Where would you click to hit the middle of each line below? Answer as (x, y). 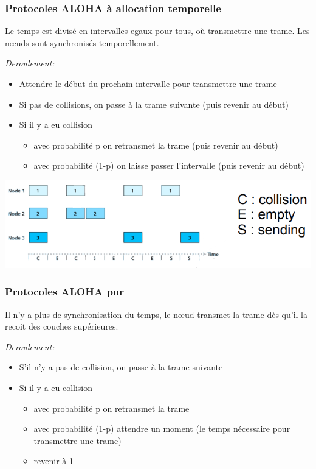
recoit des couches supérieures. (62, 326)
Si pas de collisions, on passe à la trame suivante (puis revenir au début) (154, 104)
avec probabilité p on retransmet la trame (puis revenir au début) (156, 145)
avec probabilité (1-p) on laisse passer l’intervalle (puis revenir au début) (169, 165)
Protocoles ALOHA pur (65, 291)
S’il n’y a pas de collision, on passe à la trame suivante (121, 367)
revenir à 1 (54, 461)
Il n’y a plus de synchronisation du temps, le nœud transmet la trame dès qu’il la (156, 314)
